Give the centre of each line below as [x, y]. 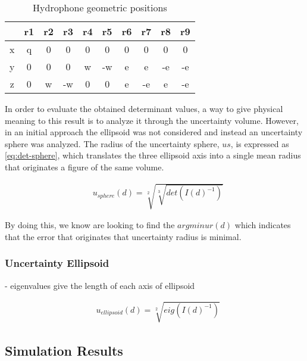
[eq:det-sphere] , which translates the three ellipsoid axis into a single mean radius [153, 155]
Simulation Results [64, 351]
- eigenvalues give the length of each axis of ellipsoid [100, 285]
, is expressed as [260, 143]
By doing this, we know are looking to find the [90, 225]
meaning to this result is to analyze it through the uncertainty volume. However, [152, 120]
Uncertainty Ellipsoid [57, 263]
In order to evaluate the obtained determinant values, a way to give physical [144, 108]
